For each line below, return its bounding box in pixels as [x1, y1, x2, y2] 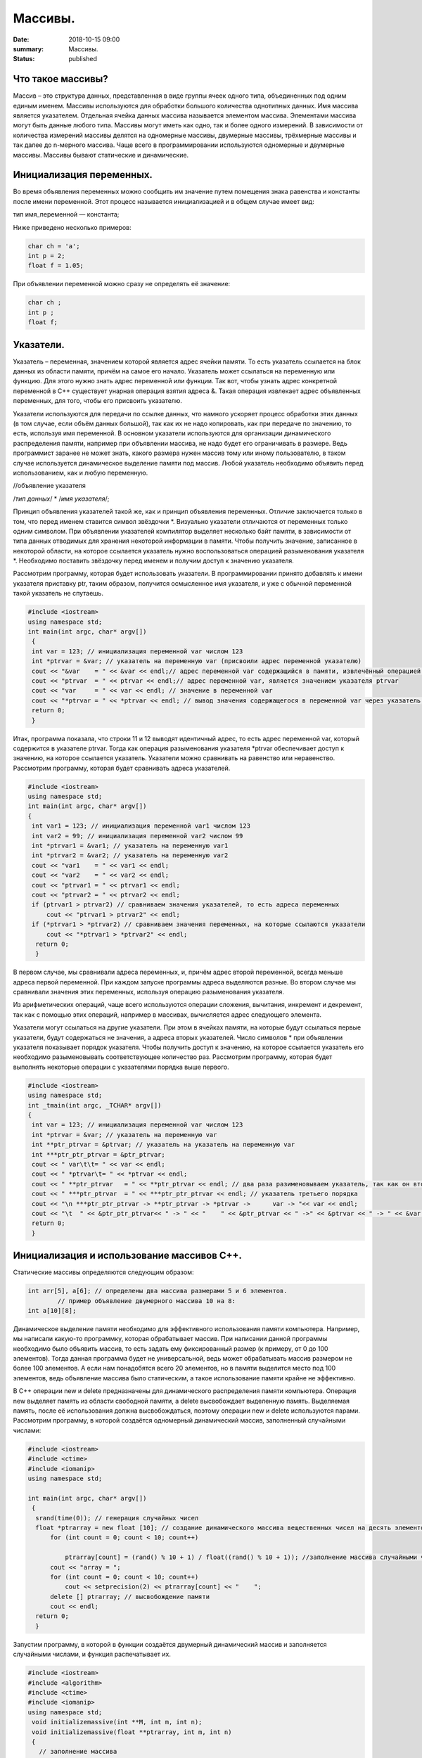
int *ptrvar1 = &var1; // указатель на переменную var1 [32, 842, 229, 850]
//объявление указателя [13, 482, 86, 490]
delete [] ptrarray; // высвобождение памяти [50, 1593, 210, 1600]
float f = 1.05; [27, 262, 84, 270]
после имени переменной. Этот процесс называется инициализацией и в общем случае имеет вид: [13, 197, 314, 205]
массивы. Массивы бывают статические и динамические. [13, 150, 189, 159]
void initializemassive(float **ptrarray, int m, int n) [32, 1728, 232, 1736]
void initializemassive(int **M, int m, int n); [32, 1718, 203, 1726]
